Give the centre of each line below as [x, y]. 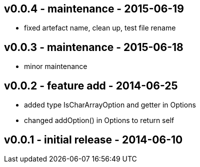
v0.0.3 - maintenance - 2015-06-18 [94, 47]
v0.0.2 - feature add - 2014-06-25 [91, 85]
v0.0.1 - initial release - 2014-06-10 [93, 139]
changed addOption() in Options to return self [99, 120]
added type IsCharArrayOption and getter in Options [110, 105]
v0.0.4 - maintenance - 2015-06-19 [94, 9]
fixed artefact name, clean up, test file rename [100, 28]
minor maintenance [56, 66]
